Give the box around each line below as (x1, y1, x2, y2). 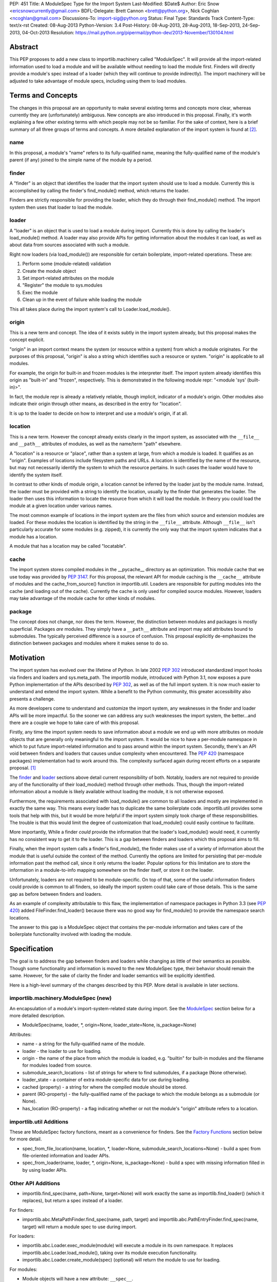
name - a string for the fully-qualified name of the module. (22, 1041, 146, 1047)
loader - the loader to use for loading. (22, 1048, 102, 1054)
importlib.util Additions (9, 1118, 69, 1125)
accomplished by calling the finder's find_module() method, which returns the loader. (9, 187, 190, 193)
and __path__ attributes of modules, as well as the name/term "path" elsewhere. (9, 441, 182, 447)
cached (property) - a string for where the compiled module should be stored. (22, 1084, 187, 1090)
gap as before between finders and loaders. (9, 891, 103, 897)
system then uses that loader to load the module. (9, 204, 113, 210)
